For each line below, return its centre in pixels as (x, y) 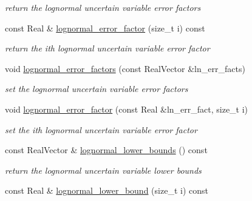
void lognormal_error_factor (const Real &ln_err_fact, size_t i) (127, 109)
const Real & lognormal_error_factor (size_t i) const (105, 28)
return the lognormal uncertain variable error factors (103, 7)
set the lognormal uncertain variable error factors (97, 89)
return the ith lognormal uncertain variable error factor (107, 48)
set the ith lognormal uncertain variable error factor (101, 129)
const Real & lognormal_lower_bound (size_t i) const (107, 190)
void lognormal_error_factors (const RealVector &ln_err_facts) (125, 68)
